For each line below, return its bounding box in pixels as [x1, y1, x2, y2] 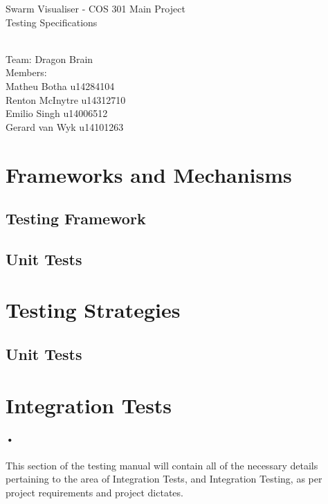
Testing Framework [6, 208, 146, 229]
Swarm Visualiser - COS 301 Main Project [6, 1, 185, 15]
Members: [6, 65, 47, 80]
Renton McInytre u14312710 [6, 92, 126, 107]
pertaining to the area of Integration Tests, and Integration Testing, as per [6, 471, 322, 486]
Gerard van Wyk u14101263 [6, 119, 124, 134]
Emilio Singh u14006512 [6, 106, 108, 120]
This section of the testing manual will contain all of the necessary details [6, 458, 318, 472]
